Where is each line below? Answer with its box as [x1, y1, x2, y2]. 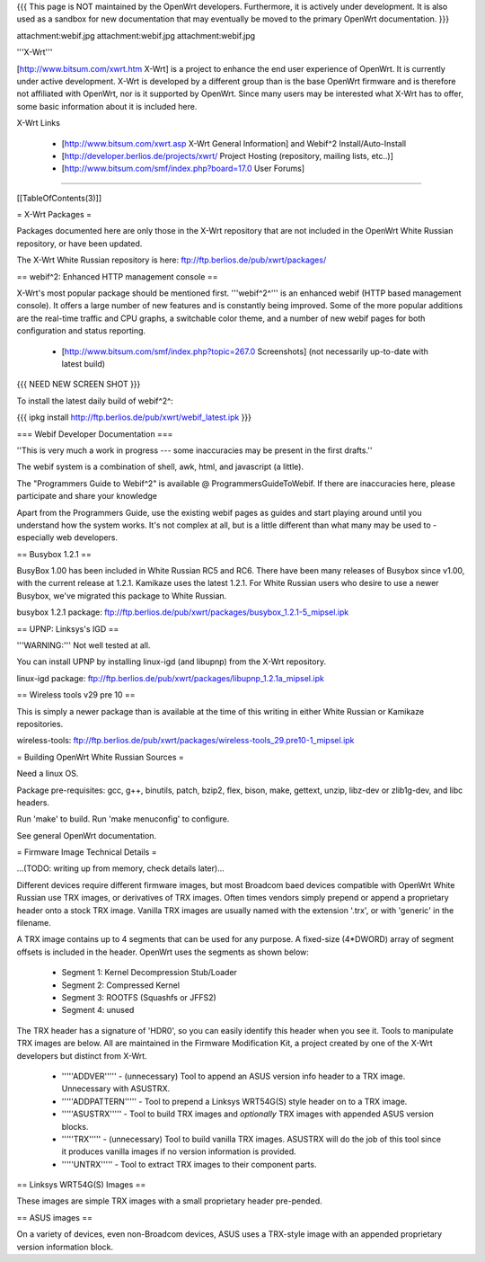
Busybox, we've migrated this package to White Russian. [16, 590, 227, 601]
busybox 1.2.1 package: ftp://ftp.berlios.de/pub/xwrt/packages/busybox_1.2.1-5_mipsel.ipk [16, 607, 349, 618]
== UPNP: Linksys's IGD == [16, 623, 119, 634]
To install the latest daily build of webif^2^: [16, 395, 174, 406]
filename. [16, 918, 51, 929]
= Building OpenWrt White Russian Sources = [16, 751, 184, 762]
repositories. [16, 718, 64, 729]
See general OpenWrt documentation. [16, 830, 157, 840]
